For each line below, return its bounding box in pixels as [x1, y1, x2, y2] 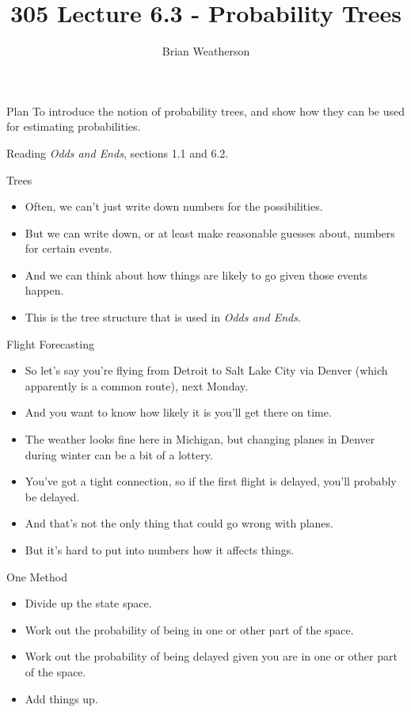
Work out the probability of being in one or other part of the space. [25, 621, 354, 638]
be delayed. [25, 488, 80, 504]
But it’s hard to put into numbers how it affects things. [25, 542, 295, 558]
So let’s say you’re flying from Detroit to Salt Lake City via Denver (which [25, 362, 388, 379]
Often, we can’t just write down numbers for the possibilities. [25, 198, 323, 215]
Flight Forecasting [6, 335, 94, 352]
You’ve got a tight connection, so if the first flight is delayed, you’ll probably [25, 473, 397, 489]
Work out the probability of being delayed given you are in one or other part [25, 648, 398, 664]
